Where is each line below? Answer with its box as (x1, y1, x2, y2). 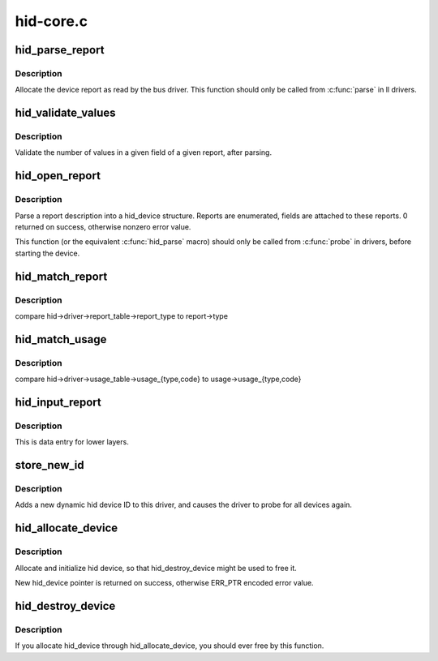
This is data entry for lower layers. (15, 437, 129, 447)
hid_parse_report (15, 43, 105, 57)
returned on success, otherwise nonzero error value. (15, 222, 191, 232)
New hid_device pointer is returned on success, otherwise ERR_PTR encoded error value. (15, 577, 314, 587)
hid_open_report (15, 169, 101, 182)
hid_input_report (15, 395, 101, 409)
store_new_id (15, 458, 84, 472)
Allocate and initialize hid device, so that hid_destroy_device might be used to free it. (15, 563, 298, 573)
